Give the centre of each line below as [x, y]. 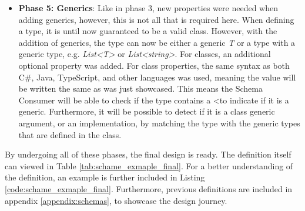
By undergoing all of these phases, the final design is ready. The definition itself [148, 154]
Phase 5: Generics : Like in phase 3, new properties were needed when [148, 8]
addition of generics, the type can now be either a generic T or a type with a [157, 42]
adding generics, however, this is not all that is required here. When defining [156, 19]
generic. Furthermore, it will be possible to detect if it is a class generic [147, 111]
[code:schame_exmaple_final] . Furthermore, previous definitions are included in [149, 188]
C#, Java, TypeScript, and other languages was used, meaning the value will [157, 77]
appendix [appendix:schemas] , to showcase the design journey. [116, 200]
